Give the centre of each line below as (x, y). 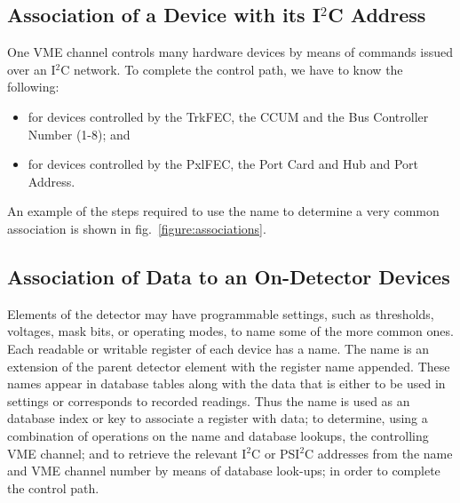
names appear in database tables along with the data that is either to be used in (226, 383)
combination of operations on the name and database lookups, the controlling (218, 435)
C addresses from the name (379, 453)
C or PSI (276, 453)
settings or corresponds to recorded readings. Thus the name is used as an (209, 400)
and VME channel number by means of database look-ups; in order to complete (224, 471)
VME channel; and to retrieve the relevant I (127, 453)
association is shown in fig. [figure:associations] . (137, 228)
